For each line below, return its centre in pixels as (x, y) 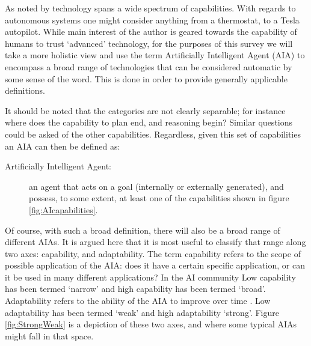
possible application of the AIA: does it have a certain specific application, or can (155, 265)
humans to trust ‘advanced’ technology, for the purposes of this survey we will (149, 43)
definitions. (25, 90)
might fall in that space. (49, 335)
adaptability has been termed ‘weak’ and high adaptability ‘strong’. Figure (142, 312)
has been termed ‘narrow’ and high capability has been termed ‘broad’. (135, 289)
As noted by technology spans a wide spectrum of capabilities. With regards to (150, 8)
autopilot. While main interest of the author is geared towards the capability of (151, 32)
